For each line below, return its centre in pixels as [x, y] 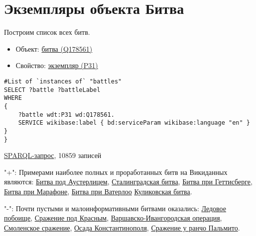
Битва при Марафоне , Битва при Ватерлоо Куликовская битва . [98, 191]
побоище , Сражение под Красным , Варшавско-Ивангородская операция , [113, 218]
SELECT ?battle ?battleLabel [52, 90]
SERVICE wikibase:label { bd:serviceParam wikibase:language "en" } [134, 123]
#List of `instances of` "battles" [63, 81]
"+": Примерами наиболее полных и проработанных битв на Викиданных [116, 172]
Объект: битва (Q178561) [54, 48]
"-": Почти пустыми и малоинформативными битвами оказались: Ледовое [115, 208]
